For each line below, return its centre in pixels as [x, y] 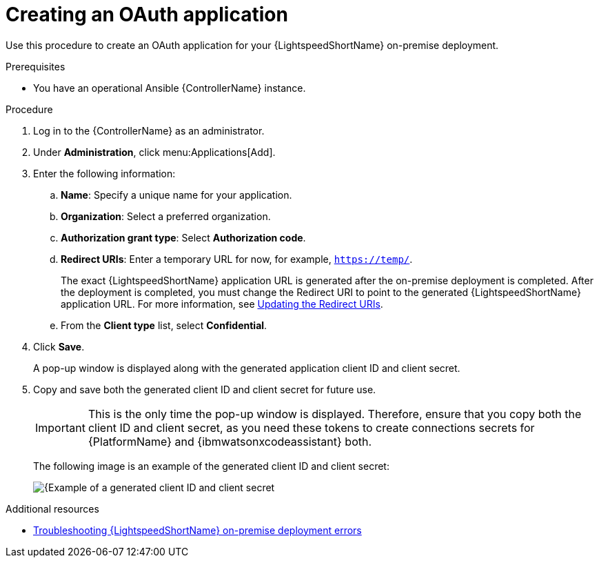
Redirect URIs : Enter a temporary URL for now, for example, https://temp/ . [237, 259]
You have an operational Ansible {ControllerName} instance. [170, 88]
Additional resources [52, 508]
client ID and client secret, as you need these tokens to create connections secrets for [311, 427]
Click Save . [59, 346]
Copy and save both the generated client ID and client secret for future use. [205, 389]
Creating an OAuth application [147, 14]
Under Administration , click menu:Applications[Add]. [154, 152]
